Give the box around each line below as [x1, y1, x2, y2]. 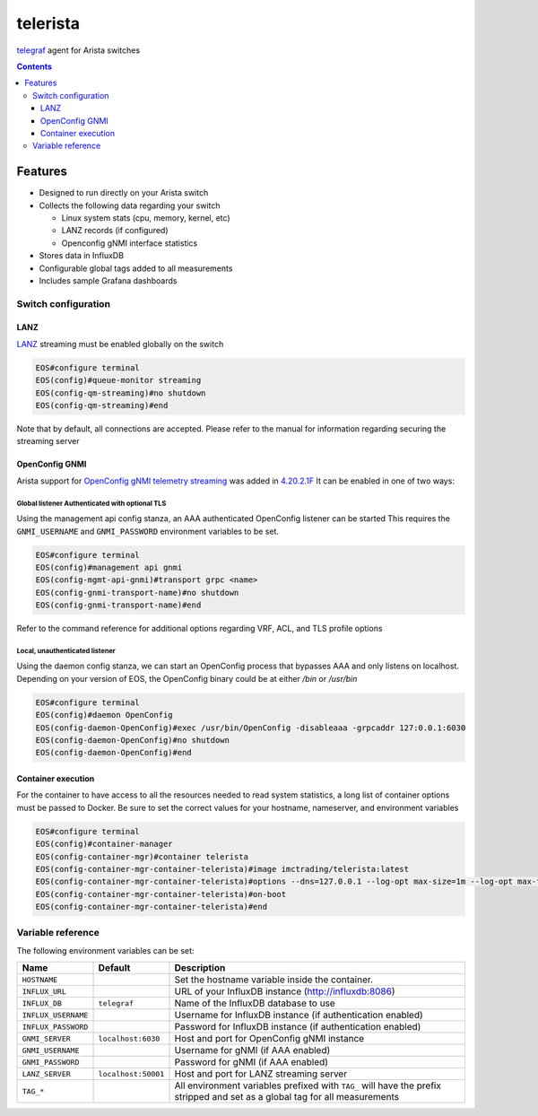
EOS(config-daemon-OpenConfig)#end [35, 747, 192, 758]
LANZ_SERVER [22, 1068, 71, 1078]
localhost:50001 [98, 1068, 165, 1078]
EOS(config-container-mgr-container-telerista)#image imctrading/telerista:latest [35, 864, 410, 874]
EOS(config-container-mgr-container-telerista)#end [35, 902, 268, 912]
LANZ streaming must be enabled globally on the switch [16, 338, 224, 349]
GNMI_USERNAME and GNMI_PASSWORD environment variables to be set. [16, 526, 280, 536]
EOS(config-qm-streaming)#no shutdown [35, 388, 206, 398]
